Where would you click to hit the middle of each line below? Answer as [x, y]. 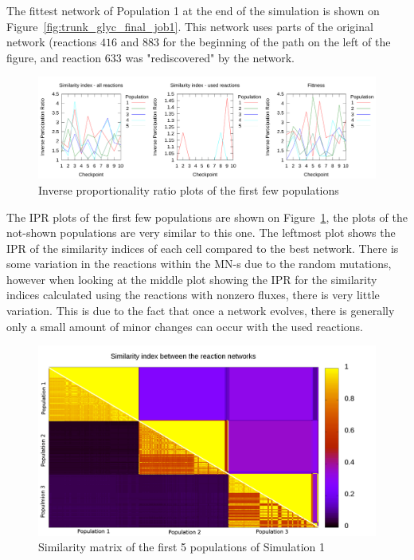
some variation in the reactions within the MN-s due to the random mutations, [199, 264]
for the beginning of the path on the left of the [277, 42]
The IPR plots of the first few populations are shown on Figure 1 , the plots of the [207, 217]
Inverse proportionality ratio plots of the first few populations [189, 189]
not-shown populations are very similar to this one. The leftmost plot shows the [201, 233]
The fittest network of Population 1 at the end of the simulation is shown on [193, 10]
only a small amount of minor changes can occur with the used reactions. [185, 326]
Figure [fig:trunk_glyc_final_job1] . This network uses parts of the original [190, 26]
